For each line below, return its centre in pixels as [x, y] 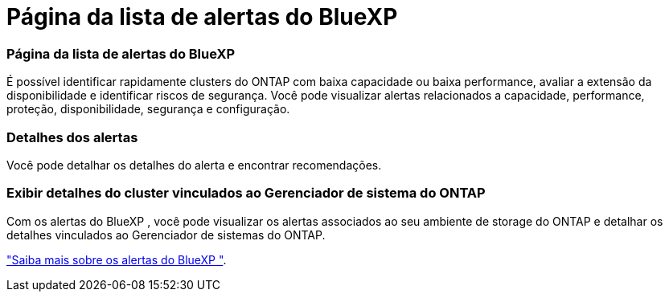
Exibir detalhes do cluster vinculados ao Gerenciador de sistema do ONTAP [246, 193]
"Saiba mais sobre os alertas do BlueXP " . [117, 259]
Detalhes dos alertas [72, 137]
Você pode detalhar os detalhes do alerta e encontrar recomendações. [194, 165]
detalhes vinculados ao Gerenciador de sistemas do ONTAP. [166, 235]
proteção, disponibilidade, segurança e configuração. [148, 109]
